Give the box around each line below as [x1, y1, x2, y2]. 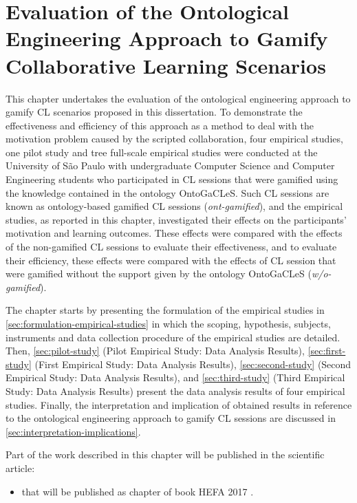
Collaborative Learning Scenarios [6, 51, 326, 79]
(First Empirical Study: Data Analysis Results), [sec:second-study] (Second [34, 356, 351, 371]
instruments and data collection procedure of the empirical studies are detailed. [6, 330, 340, 344]
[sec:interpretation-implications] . [6, 424, 141, 438]
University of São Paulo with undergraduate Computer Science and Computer [6, 158, 335, 173]
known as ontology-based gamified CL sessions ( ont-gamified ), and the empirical [6, 199, 343, 213]
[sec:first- [307, 343, 346, 358]
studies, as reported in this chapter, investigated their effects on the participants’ [6, 212, 347, 226]
